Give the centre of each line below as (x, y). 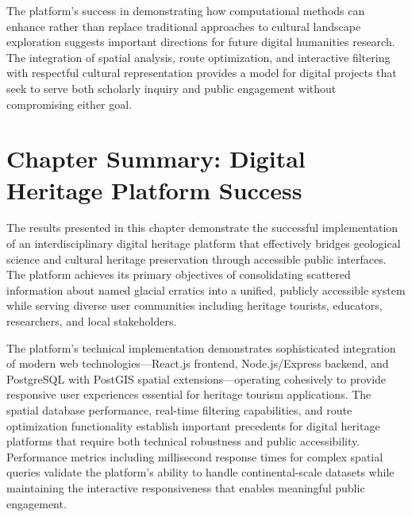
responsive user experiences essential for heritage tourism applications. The (189, 394)
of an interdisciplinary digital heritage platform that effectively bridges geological (204, 243)
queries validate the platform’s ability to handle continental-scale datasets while (200, 472)
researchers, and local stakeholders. (92, 321)
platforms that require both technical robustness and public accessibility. (183, 441)
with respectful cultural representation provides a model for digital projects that (202, 73)
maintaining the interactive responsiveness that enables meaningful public (186, 487)
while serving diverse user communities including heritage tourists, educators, (194, 305)
